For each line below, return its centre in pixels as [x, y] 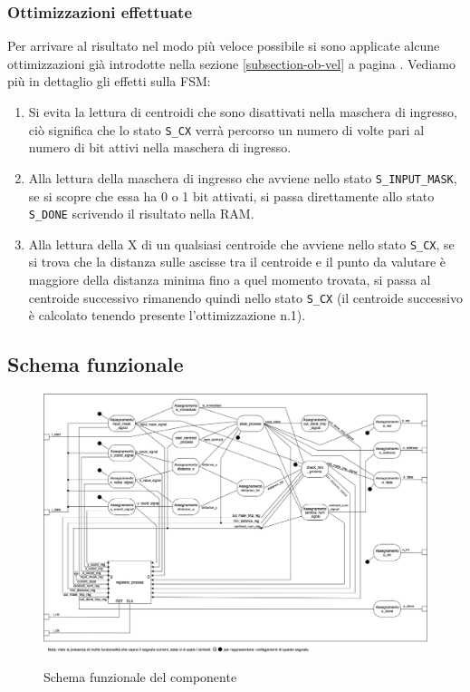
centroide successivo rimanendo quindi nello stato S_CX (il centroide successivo [246, 297]
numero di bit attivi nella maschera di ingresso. [160, 147]
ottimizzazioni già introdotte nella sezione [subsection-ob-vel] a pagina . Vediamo [231, 63]
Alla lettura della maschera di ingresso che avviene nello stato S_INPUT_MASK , [243, 177]
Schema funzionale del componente [140, 677]
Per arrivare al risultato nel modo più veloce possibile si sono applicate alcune [224, 46]
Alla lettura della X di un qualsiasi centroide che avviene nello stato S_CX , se [241, 244]
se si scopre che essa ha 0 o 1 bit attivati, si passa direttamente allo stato [231, 195]
